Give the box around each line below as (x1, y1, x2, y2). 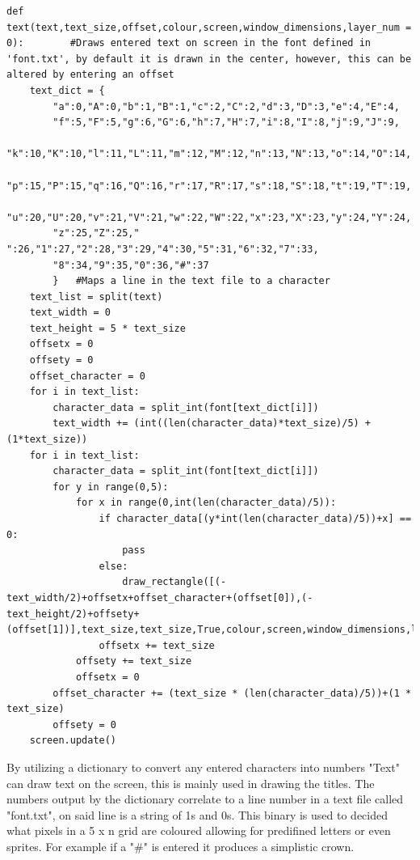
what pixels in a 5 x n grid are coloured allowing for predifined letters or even (6, 822, 391, 839)
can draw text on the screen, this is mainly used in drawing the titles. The (6, 774, 375, 791)
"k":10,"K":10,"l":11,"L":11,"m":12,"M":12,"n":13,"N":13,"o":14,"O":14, (6, 148, 412, 160)
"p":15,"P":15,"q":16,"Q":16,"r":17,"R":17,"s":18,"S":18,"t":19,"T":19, (6, 180, 412, 192)
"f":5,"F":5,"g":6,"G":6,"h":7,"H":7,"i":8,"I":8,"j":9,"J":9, (52, 117, 400, 129)
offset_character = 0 (29, 370, 145, 382)
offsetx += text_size (99, 639, 215, 651)
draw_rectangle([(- (122, 576, 227, 588)
